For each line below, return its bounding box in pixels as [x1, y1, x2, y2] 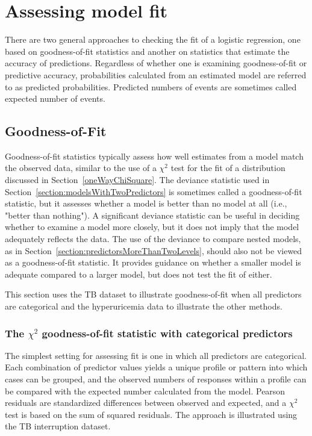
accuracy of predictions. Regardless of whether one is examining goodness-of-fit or [5, 57, 307, 69]
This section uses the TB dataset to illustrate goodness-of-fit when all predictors [5, 288, 302, 301]
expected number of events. [5, 92, 105, 105]
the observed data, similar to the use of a [5, 161, 157, 174]
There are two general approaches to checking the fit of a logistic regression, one [5, 33, 301, 46]
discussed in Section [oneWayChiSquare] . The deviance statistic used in [5, 173, 270, 186]
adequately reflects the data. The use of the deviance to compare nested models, [5, 232, 301, 245]
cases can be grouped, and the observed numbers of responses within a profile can [5, 373, 307, 385]
